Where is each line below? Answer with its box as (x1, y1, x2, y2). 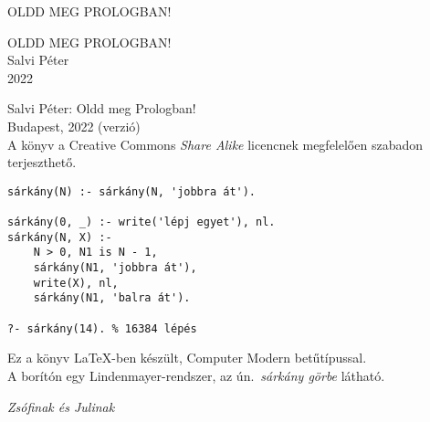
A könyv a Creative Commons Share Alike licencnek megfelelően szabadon (7, 134, 424, 153)
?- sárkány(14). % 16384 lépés (7, 322, 197, 335)
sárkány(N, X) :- (7, 230, 112, 244)
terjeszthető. (7, 153, 77, 172)
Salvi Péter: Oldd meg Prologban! (7, 99, 196, 118)
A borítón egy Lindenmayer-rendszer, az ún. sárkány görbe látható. (7, 365, 385, 385)
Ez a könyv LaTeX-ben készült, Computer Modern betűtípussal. (7, 348, 367, 367)
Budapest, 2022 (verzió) (7, 116, 141, 135)
